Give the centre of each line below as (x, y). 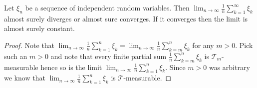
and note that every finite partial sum (109, 56)
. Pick (244, 45)
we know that (25, 78)
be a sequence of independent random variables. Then (107, 7)
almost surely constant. (39, 28)
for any (203, 45)
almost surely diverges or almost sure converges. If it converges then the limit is (126, 18)
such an (16, 56)
